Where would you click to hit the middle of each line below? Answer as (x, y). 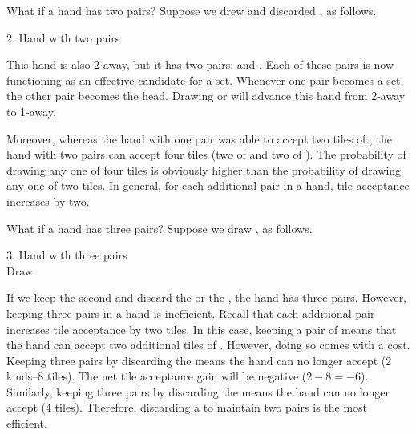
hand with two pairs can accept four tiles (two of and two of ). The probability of (206, 154)
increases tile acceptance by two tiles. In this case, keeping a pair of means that (202, 329)
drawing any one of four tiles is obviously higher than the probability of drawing (204, 169)
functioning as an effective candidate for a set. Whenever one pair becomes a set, (205, 80)
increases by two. (48, 201)
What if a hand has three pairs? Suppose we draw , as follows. (160, 228)
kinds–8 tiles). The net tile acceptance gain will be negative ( (157, 376)
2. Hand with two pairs (63, 37)
